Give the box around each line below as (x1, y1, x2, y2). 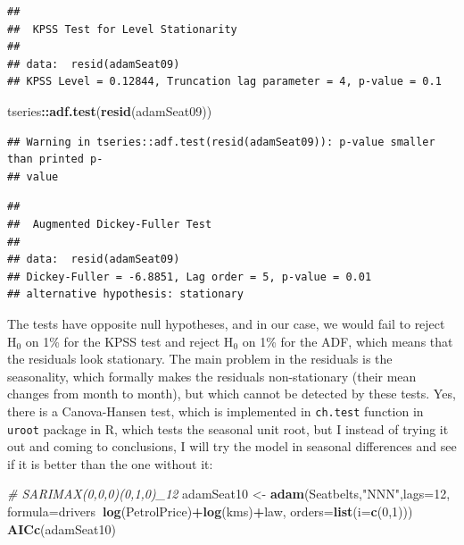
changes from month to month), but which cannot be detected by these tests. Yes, (7, 384, 456, 403)
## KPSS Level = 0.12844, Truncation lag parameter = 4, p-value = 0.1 (7, 75, 442, 88)
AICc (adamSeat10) (7, 519, 116, 538)
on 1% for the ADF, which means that (242, 331, 453, 350)
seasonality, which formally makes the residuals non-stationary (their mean (7, 366, 417, 385)
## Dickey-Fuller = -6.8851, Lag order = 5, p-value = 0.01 (7, 270, 372, 283)
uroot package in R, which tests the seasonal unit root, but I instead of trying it (7, 419, 449, 438)
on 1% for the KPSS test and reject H (25, 331, 234, 350)
